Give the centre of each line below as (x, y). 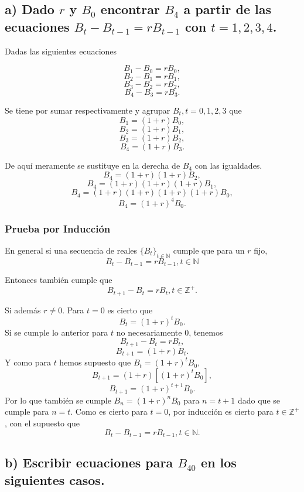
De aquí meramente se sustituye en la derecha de (93, 165)
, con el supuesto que (42, 423)
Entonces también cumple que (59, 280)
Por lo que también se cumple (58, 400)
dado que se (259, 400)
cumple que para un (209, 250)
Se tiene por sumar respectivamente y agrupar (88, 110)
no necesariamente (149, 332)
